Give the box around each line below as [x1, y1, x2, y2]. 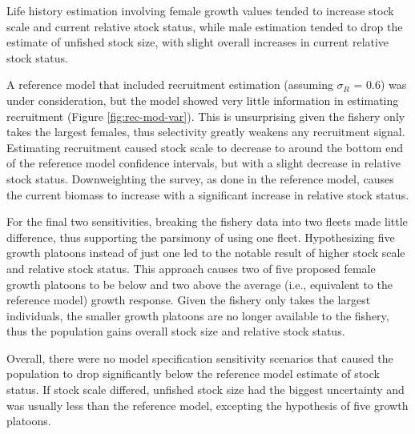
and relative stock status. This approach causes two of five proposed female [6, 259, 376, 276]
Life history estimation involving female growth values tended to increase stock [6, 2, 394, 18]
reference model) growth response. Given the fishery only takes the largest [6, 291, 371, 308]
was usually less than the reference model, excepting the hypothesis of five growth [6, 396, 409, 413]
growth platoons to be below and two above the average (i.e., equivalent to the [6, 275, 393, 292]
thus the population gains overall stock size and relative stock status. [6, 323, 345, 340]
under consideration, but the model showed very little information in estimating [6, 91, 399, 108]
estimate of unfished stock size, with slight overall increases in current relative [6, 34, 389, 50]
